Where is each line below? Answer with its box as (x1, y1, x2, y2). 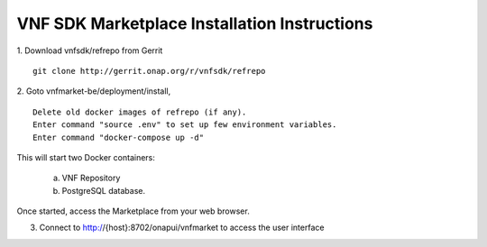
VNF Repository (61, 172, 121, 184)
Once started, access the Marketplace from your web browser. (16, 206, 250, 216)
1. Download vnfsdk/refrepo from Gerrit (16, 45, 163, 56)
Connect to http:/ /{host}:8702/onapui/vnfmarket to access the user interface (39, 222, 325, 233)
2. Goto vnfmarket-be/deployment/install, (16, 86, 171, 96)
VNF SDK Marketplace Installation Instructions (16, 14, 373, 33)
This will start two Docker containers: (16, 151, 155, 162)
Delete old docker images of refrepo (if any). (32, 106, 247, 117)
